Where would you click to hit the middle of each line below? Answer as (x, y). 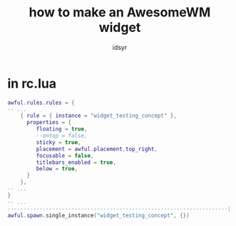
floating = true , (62, 129)
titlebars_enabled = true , (76, 162)
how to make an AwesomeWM (120, 12)
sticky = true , (58, 142)
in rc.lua (32, 83)
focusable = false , (65, 155)
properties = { (49, 123)
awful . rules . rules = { (41, 103)
